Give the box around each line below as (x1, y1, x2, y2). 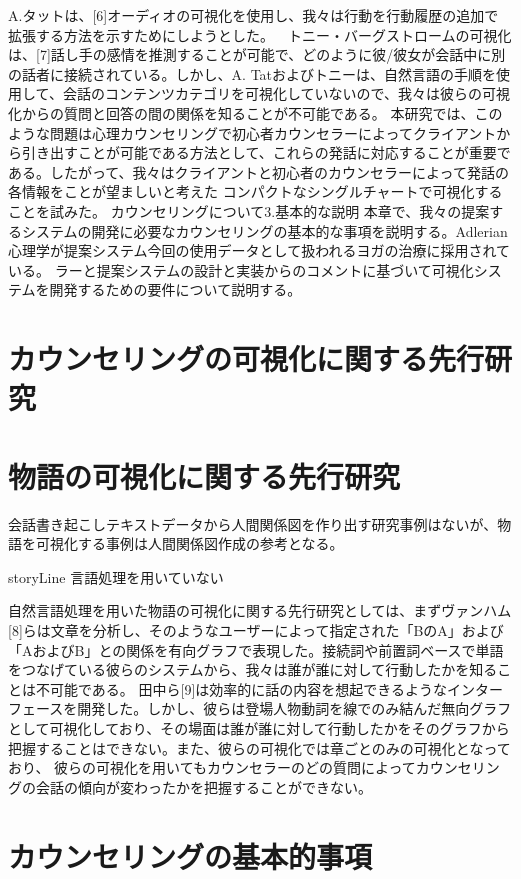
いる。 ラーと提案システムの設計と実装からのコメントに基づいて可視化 (8, 259, 474, 280)
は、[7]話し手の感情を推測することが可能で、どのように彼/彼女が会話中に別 (8, 44, 506, 65)
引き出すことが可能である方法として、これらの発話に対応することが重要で (21, 142, 511, 163)
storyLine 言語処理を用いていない (8, 566, 224, 587)
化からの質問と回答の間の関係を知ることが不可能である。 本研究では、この (8, 102, 503, 123)
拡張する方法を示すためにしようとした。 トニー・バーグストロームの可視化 (8, 24, 512, 45)
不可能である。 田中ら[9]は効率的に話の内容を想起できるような (35, 678, 448, 699)
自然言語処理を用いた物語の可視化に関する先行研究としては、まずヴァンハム (8, 600, 512, 621)
